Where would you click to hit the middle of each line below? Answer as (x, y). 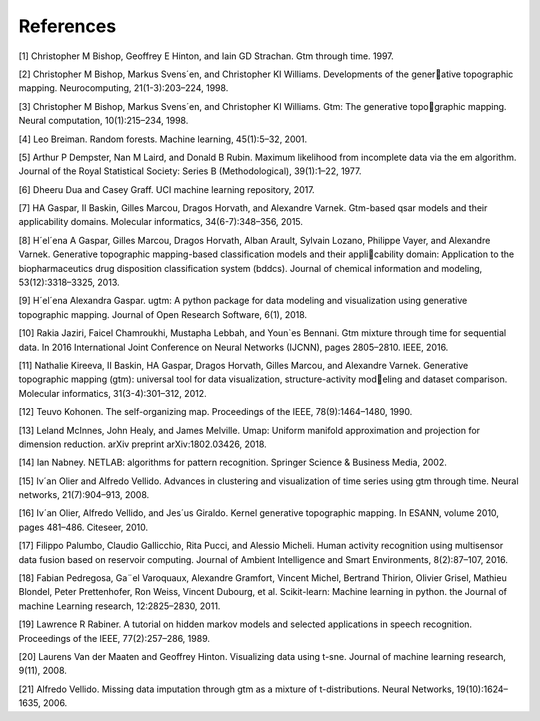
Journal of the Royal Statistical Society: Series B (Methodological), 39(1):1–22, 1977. (190, 171)
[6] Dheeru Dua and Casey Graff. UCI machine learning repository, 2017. (166, 189)
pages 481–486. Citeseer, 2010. (83, 527)
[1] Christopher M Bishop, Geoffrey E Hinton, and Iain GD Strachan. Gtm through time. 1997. (206, 56)
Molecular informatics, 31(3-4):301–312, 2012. (112, 393)
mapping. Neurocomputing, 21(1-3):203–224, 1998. (123, 88)
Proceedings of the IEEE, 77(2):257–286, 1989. (114, 638)
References (67, 26)
